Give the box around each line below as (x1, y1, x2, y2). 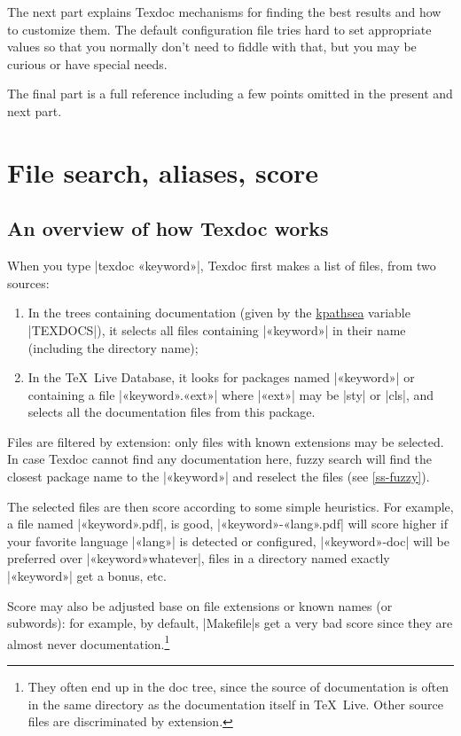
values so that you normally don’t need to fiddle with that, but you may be (7, 37, 417, 56)
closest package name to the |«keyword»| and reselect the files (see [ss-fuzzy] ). (7, 467, 430, 486)
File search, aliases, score (7, 153, 319, 190)
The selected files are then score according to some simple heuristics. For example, (7, 497, 454, 515)
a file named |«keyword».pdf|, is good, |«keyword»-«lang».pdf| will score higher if (7, 514, 449, 533)
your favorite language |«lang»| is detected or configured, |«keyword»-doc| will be (7, 531, 449, 550)
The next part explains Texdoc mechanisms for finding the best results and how (7, 3, 441, 20)
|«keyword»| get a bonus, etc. (7, 567, 167, 585)
